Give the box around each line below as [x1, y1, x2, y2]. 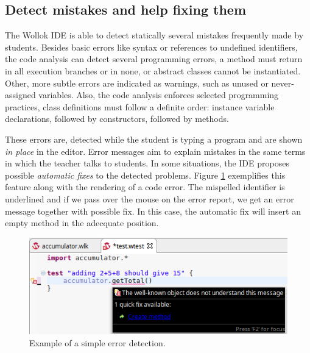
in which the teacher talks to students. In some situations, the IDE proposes [5, 157, 289, 169]
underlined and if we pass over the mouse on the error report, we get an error [5, 192, 294, 205]
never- [271, 76, 294, 89]
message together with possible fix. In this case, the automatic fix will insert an [5, 204, 301, 217]
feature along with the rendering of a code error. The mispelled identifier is [5, 180, 285, 193]
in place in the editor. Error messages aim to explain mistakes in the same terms [5, 144, 306, 157]
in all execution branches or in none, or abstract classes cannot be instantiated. [5, 64, 301, 77]
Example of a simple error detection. [29, 336, 166, 349]
